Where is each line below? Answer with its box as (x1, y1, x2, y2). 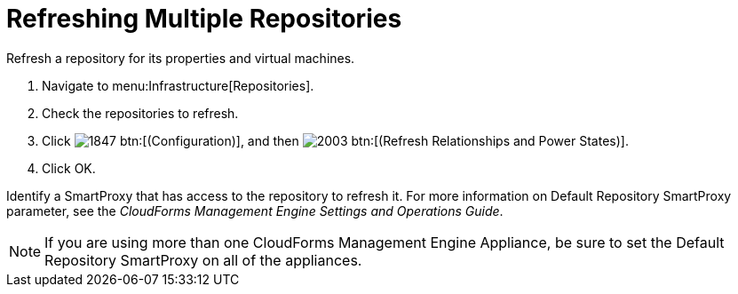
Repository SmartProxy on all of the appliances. (44, 250, 362, 269)
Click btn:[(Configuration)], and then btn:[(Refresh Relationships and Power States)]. (42, 132, 629, 148)
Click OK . (42, 160, 96, 176)
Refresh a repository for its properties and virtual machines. (6, 50, 355, 66)
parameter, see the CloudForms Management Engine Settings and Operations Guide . (6, 203, 504, 219)
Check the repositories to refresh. (42, 105, 239, 121)
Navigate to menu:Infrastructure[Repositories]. (42, 77, 314, 93)
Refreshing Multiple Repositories (6, 4, 402, 34)
